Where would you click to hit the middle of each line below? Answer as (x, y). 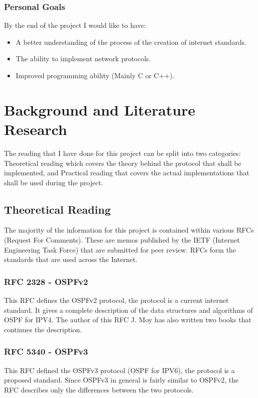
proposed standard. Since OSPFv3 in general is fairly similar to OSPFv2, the (121, 380)
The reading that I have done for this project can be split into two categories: (123, 153)
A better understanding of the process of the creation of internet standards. (131, 42)
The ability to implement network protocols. (83, 59)
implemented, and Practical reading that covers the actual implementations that (127, 173)
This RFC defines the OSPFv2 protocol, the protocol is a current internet (117, 300)
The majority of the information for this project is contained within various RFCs (129, 230)
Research (36, 129)
